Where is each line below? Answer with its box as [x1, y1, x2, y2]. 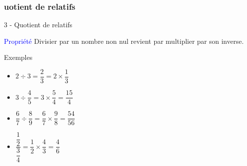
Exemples [4, 52, 33, 62]
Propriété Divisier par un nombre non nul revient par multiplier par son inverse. [4, 36, 244, 46]
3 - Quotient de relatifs [4, 19, 73, 30]
